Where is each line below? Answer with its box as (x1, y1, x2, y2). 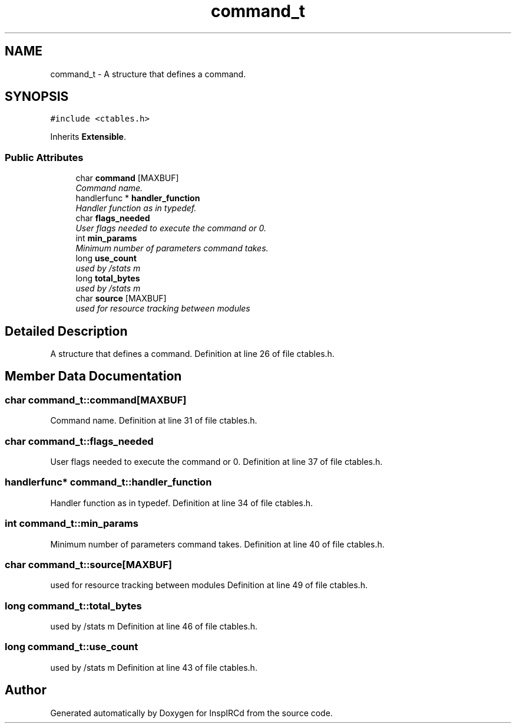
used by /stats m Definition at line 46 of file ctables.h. (50, 621, 257, 631)
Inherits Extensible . (50, 132, 126, 142)
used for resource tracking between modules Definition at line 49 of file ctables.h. (50, 580, 368, 591)
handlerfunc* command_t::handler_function (5, 476, 212, 488)
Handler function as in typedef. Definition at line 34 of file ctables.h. (50, 497, 313, 508)
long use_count (75, 253, 137, 264)
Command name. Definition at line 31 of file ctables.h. (50, 415, 257, 426)
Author (5, 683, 47, 698)
